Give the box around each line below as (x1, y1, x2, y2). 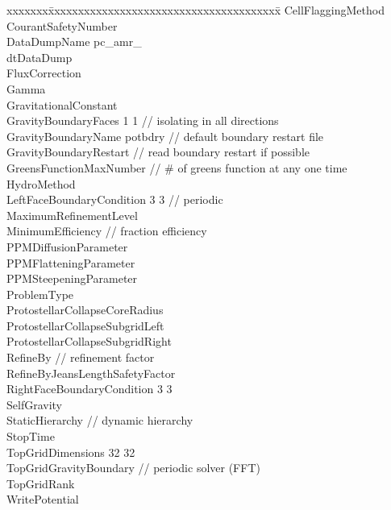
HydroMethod (6, 175, 76, 192)
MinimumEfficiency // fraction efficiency (6, 222, 207, 239)
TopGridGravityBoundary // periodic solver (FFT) (6, 459, 260, 476)
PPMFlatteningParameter (6, 254, 135, 271)
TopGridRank (6, 475, 75, 491)
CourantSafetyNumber (6, 17, 118, 34)
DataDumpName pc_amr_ (6, 33, 142, 50)
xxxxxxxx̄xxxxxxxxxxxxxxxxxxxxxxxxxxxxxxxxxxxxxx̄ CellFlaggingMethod (6, 2, 385, 18)
